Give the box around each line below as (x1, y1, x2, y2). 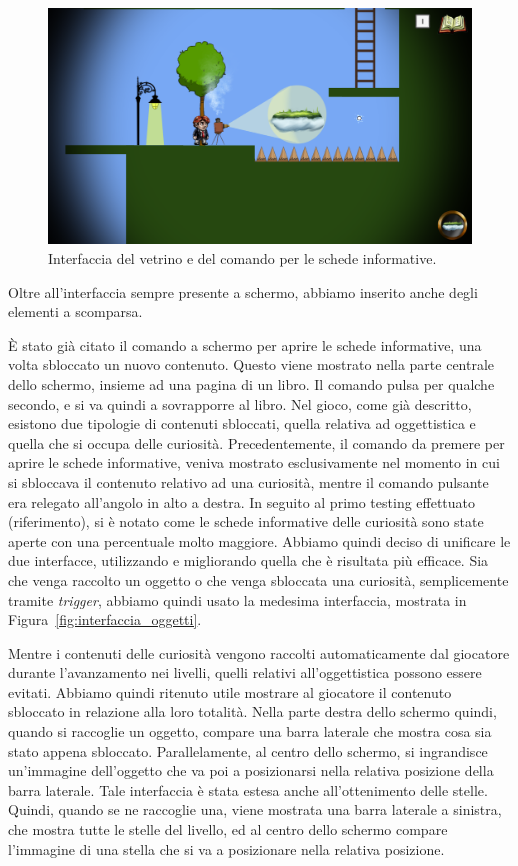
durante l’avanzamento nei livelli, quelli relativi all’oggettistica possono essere (8, 662, 482, 683)
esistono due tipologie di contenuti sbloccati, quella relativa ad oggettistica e (8, 413, 476, 434)
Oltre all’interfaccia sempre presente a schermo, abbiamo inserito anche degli (8, 281, 478, 302)
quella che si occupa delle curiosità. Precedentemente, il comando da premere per (8, 432, 505, 453)
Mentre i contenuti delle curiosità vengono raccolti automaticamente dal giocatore (8, 642, 510, 663)
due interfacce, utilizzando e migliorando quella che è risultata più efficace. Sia (8, 550, 489, 571)
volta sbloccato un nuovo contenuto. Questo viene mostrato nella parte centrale (8, 354, 495, 375)
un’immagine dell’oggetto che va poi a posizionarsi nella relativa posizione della (8, 760, 494, 781)
